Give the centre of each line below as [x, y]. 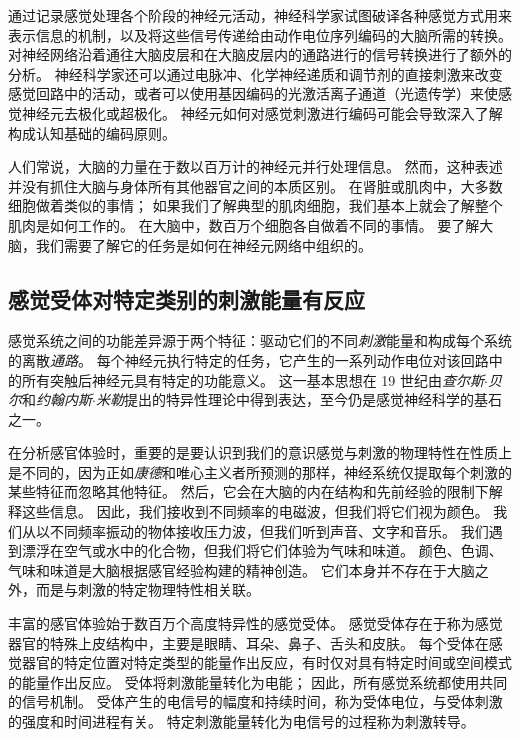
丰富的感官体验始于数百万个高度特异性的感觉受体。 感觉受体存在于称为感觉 [255, 623]
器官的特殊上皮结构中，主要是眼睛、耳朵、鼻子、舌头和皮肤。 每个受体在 [248, 642]
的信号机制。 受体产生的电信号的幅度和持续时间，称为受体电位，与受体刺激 [255, 701]
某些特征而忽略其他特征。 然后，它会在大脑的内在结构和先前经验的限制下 [248, 491]
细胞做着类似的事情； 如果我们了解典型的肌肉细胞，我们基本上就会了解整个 [255, 205]
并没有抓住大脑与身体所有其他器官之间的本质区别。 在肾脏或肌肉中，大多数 [255, 185]
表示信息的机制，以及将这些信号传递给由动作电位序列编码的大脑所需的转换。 [260, 34]
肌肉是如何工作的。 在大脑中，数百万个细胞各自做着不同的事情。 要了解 [244, 224]
